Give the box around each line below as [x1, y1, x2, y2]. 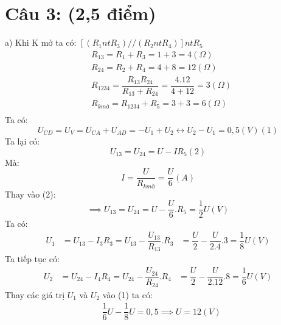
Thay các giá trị [5, 288, 65, 301]
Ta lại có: [5, 134, 40, 147]
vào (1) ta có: [102, 288, 153, 301]
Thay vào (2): [5, 187, 56, 200]
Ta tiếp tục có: [5, 252, 60, 265]
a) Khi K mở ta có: [5, 36, 77, 49]
